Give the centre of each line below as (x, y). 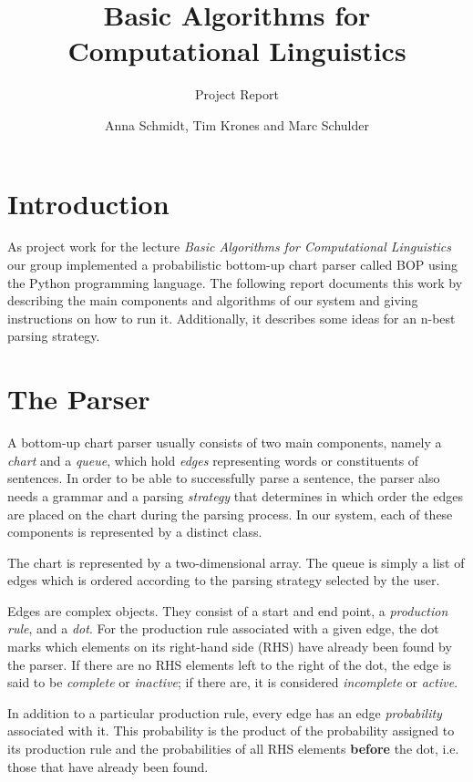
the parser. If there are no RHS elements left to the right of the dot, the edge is (230, 664)
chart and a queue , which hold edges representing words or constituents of (213, 460)
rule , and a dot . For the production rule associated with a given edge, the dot (223, 628)
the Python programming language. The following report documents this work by (235, 282)
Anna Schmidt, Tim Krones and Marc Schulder (237, 124)
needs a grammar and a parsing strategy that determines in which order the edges (235, 495)
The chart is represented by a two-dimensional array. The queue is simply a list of (236, 562)
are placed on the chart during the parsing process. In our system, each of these (230, 514)
